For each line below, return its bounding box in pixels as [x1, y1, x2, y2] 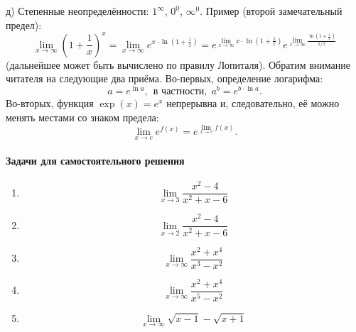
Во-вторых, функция [6, 95, 94, 110]
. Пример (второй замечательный [200, 4, 342, 18]
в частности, [153, 86, 207, 96]
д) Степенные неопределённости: [6, 4, 149, 18]
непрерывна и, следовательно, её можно [166, 95, 340, 110]
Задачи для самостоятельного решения [6, 153, 185, 168]
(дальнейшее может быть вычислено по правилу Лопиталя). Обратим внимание [6, 57, 350, 72]
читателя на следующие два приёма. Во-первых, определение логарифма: [6, 71, 323, 86]
